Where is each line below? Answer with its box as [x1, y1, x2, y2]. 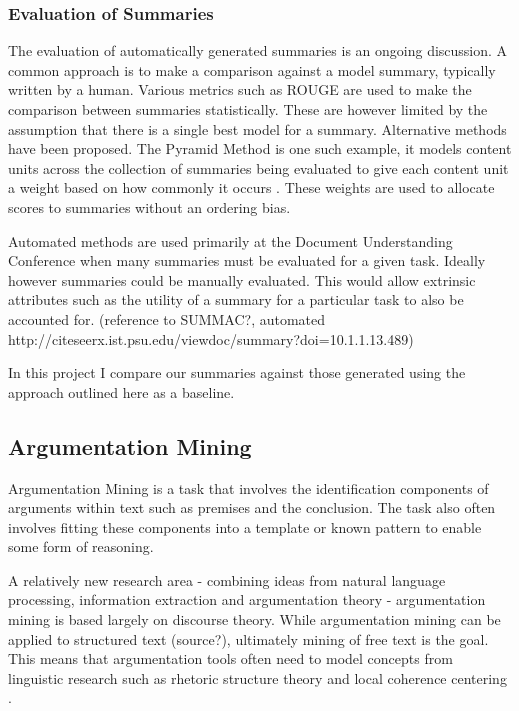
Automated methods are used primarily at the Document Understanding [8, 230, 453, 251]
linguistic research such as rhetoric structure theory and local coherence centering [8, 667, 507, 688]
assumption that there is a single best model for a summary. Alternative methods [8, 118, 507, 139]
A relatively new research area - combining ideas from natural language [8, 569, 446, 590]
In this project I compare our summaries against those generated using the [8, 362, 466, 383]
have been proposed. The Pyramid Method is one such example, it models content [8, 138, 512, 159]
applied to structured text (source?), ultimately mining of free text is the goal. [8, 628, 489, 649]
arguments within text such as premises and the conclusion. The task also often [8, 497, 496, 518]
